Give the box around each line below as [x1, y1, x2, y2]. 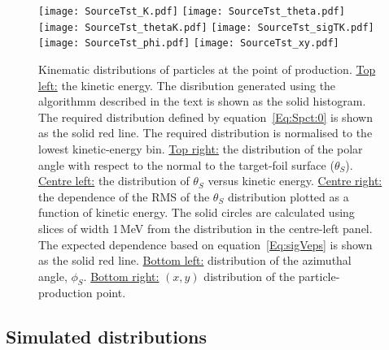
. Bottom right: [83, 267, 160, 284]
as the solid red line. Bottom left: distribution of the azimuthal [38, 252, 352, 269]
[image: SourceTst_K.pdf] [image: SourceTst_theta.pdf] [38, 6, 345, 17]
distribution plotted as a [227, 188, 349, 205]
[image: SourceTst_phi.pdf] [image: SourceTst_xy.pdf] [38, 37, 339, 50]
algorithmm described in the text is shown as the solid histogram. [38, 93, 366, 110]
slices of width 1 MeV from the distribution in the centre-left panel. [38, 219, 373, 236]
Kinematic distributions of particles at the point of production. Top [38, 60, 376, 77]
